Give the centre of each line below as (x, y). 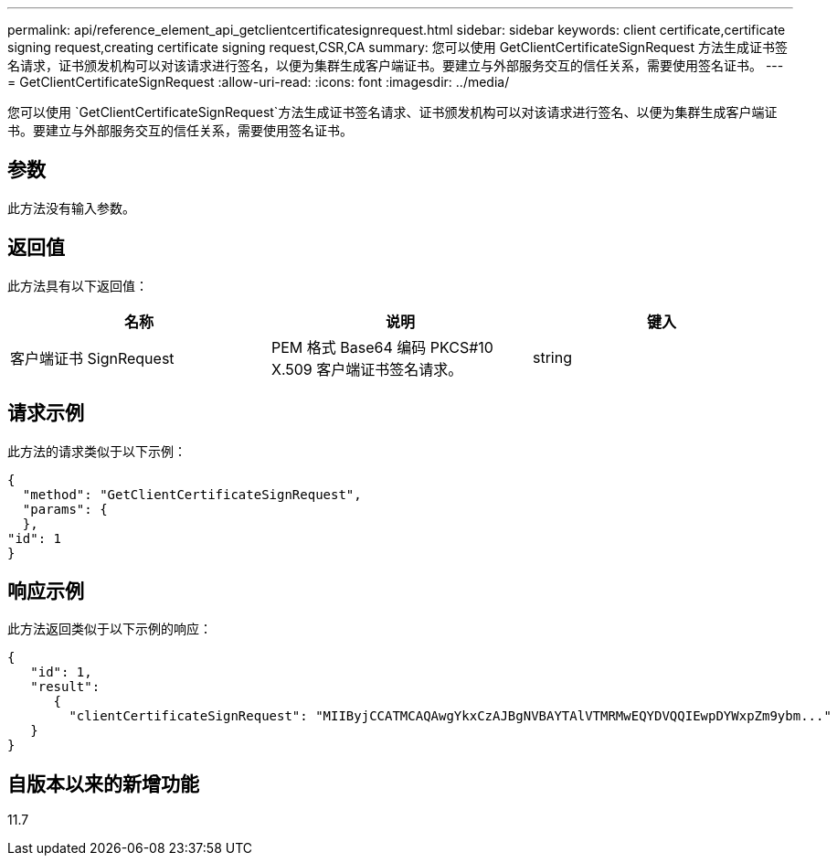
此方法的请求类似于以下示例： (97, 451)
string (552, 357)
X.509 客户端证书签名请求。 (367, 369)
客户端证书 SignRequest (92, 358)
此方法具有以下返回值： (78, 285)
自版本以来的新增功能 (103, 783)
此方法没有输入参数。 (71, 208)
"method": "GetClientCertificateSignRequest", (192, 494)
